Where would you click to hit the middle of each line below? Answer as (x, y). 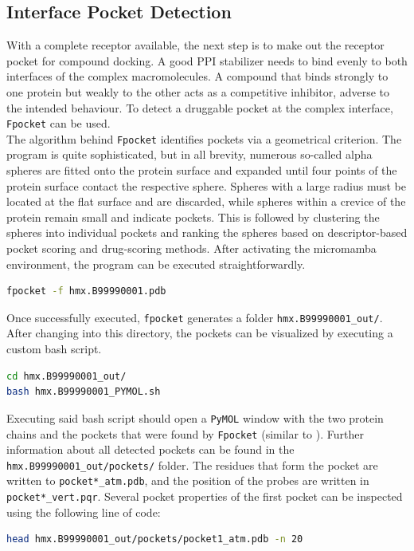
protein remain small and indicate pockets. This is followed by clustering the (193, 216)
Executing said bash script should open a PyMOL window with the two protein (195, 417)
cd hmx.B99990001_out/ (66, 376)
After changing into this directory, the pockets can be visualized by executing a (200, 333)
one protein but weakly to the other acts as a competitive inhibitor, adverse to (198, 91)
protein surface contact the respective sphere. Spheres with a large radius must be (206, 185)
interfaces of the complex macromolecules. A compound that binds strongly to (197, 76)
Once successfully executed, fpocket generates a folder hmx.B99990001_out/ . (195, 317)
